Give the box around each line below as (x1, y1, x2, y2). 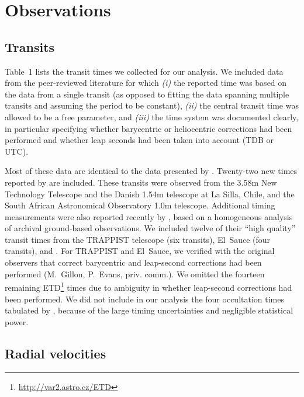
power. (5, 315, 29, 328)
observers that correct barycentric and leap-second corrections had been (5, 256, 262, 269)
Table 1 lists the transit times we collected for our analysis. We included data (5, 65, 284, 77)
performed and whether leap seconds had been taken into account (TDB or (5, 134, 274, 146)
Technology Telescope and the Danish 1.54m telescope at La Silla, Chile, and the (5, 187, 295, 200)
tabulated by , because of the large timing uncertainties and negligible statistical (5, 304, 293, 316)
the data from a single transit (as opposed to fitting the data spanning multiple (5, 88, 289, 100)
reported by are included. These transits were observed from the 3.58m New (5, 176, 277, 188)
